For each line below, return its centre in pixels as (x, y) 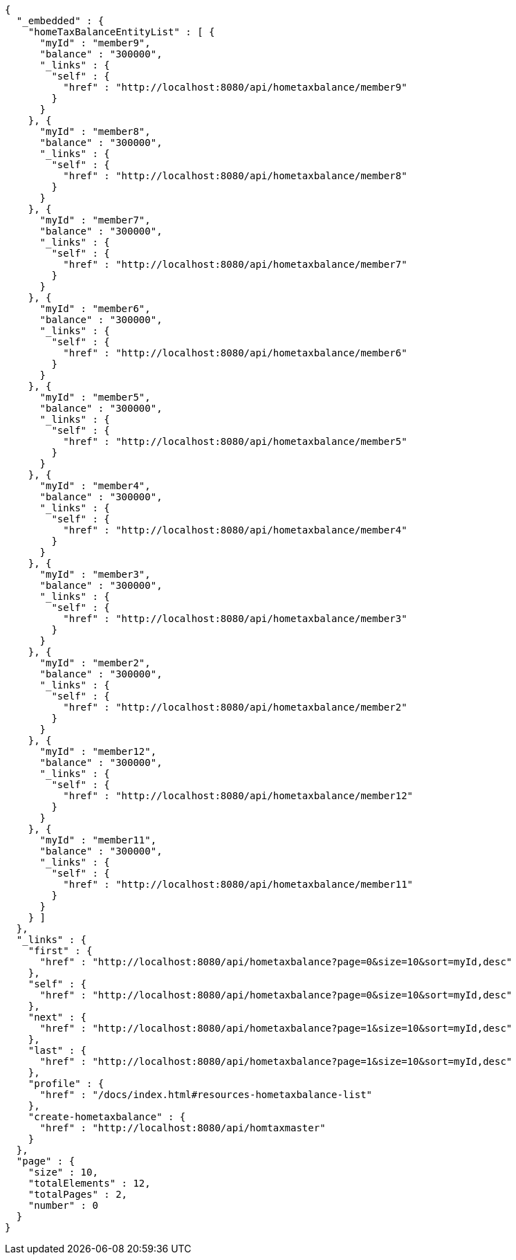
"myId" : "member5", (95, 397)
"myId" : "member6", (95, 309)
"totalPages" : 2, (78, 1194)
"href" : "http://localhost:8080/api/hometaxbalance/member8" (235, 176)
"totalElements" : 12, (89, 1183)
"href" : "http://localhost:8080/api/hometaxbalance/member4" (235, 530)
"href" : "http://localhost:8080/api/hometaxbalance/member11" (238, 884)
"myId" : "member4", (95, 486)
